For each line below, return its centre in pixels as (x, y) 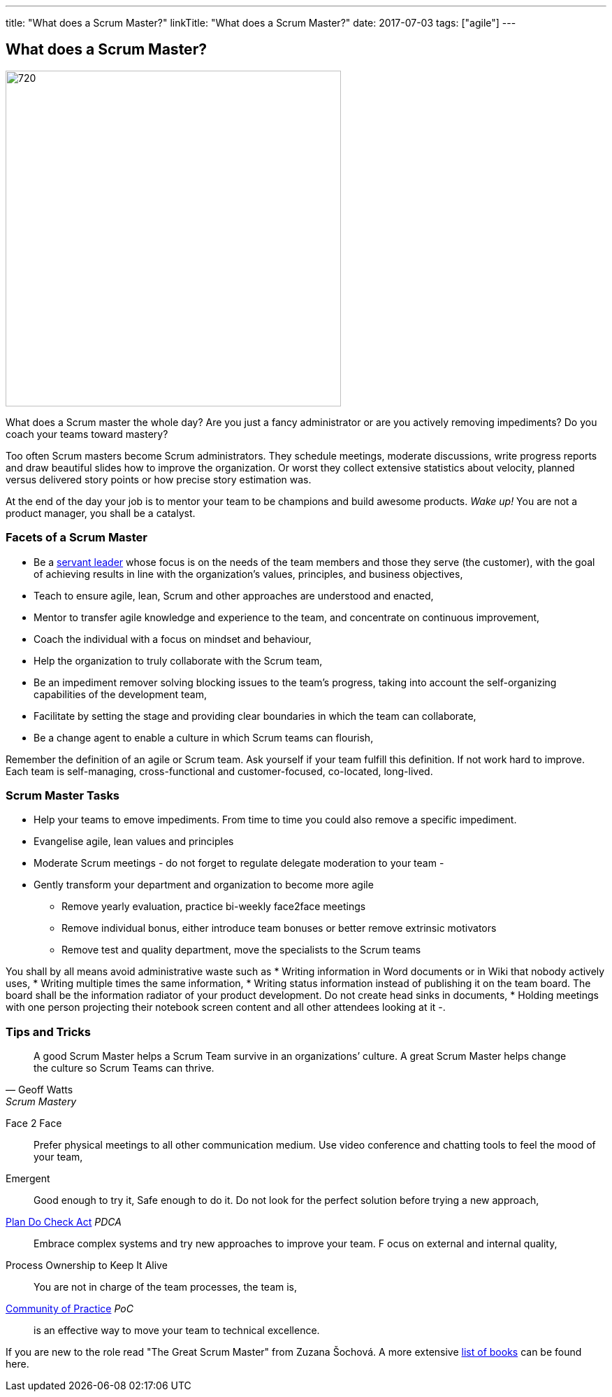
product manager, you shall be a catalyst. (101, 513)
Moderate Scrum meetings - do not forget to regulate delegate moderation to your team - (239, 863)
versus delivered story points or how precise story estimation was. (159, 479)
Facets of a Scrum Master (77, 538)
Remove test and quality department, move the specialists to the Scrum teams (241, 950)
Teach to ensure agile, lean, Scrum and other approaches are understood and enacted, (234, 595)
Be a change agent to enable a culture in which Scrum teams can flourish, (204, 737)
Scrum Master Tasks (63, 795)
